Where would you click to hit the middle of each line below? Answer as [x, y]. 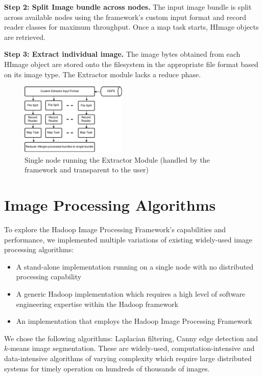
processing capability [49, 276]
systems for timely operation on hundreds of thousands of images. [107, 368]
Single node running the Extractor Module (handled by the [117, 159]
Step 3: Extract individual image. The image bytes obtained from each [122, 54]
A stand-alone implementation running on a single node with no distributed [135, 266]
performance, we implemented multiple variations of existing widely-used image [128, 239]
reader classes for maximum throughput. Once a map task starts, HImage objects [131, 27]
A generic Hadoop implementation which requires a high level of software [131, 294]
